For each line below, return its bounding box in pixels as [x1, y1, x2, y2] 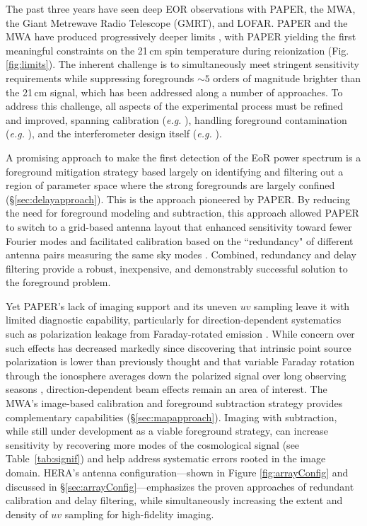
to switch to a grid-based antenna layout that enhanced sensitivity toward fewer [6, 219, 352, 234]
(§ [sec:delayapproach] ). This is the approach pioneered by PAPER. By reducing [6, 191, 350, 206]
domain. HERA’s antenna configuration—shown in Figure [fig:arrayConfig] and [6, 465, 349, 479]
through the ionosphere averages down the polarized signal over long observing [6, 367, 346, 382]
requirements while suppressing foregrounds [6, 70, 194, 85]
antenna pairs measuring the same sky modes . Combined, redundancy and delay [6, 247, 356, 262]
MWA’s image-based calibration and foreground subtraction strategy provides [6, 396, 343, 411]
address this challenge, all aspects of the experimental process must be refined [6, 98, 344, 113]
